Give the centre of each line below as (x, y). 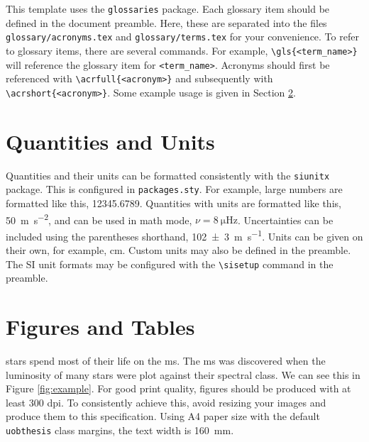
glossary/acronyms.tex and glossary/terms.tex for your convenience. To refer (182, 37)
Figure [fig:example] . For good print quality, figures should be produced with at (178, 388)
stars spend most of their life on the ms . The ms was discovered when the (166, 361)
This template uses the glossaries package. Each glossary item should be (168, 9)
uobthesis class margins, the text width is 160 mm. (120, 430)
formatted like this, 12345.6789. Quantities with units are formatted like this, (174, 203)
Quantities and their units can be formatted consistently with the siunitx (168, 175)
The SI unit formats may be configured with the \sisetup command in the (170, 264)
